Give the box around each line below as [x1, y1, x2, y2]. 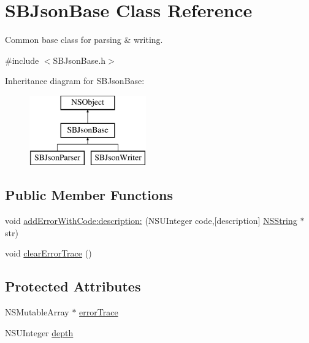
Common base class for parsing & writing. [5, 33, 163, 46]
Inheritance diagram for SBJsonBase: [5, 74, 145, 87]
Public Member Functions [5, 185, 173, 204]
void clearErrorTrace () [5, 247, 92, 260]
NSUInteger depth [5, 326, 74, 339]
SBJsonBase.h [53, 53, 106, 66]
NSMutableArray [5, 306, 69, 318]
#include [5, 53, 39, 66]
